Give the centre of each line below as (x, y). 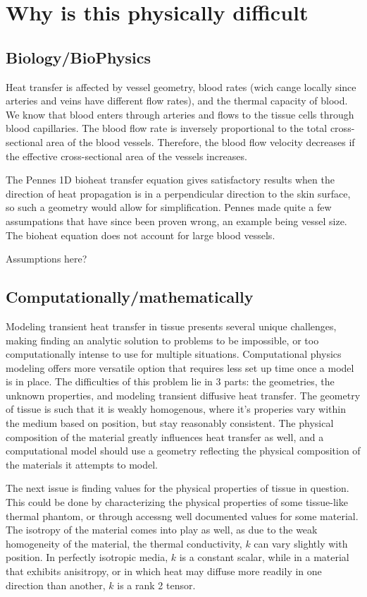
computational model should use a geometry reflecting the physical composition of (183, 451)
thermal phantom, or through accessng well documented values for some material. (182, 515)
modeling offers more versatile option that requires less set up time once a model (180, 367)
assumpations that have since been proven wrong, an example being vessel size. (176, 221)
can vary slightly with (301, 543)
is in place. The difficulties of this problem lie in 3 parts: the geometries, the (170, 381)
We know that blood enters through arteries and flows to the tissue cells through (180, 114)
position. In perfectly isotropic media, (87, 557)
